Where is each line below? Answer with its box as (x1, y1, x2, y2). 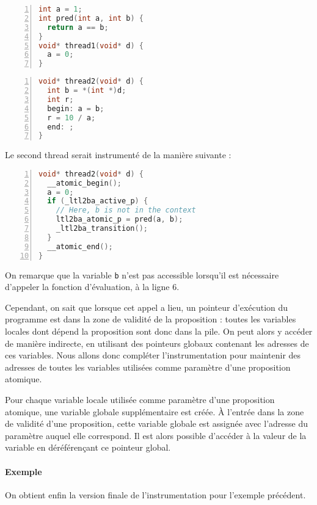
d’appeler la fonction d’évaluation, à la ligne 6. (5, 280, 180, 293)
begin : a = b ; (47, 104, 104, 113)
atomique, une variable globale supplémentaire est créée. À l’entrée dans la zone (5, 405, 304, 418)
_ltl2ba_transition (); (56, 224, 148, 233)
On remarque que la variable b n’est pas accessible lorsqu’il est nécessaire (5, 268, 279, 281)
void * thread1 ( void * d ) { (38, 41, 144, 50)
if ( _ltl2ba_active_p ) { (47, 197, 148, 206)
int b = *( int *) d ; (47, 86, 126, 95)
